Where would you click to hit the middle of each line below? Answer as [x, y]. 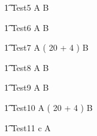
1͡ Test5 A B [27, 7]
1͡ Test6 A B [27, 27]
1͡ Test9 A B [27, 87]
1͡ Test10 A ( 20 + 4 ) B [48, 107]
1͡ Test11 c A [28, 127]
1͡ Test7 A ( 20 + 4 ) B [46, 47]
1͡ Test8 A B [27, 67]
